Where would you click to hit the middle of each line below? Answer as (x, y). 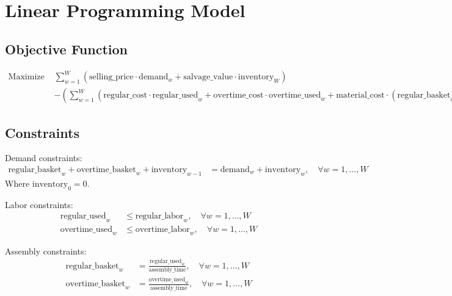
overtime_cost (239, 96)
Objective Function (67, 49)
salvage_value (208, 77)
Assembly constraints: (46, 251)
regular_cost (125, 96)
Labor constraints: (39, 204)
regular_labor (159, 216)
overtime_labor (162, 229)
